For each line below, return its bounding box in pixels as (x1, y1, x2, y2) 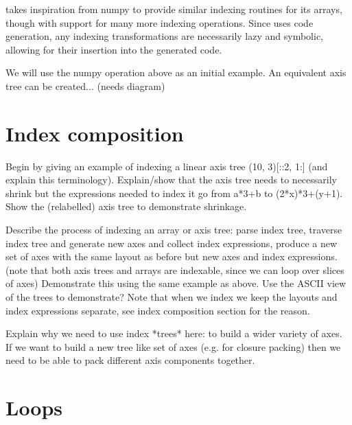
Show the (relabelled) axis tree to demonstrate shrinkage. (5, 199, 247, 214)
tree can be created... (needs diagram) (5, 78, 165, 93)
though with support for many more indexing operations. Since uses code (5, 15, 314, 30)
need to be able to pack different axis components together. (5, 353, 255, 367)
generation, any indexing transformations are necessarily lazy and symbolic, (5, 29, 323, 43)
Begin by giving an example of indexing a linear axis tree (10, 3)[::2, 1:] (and (5, 159, 328, 173)
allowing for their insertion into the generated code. (5, 42, 222, 56)
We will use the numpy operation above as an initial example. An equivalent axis (5, 65, 347, 80)
